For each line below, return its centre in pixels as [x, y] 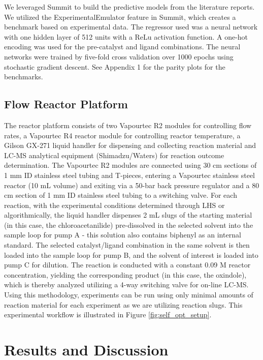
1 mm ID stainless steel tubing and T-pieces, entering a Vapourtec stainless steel [130, 175]
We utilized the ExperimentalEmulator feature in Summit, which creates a [120, 17]
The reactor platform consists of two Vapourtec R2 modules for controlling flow [128, 125]
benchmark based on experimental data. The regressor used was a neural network [131, 27]
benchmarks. [24, 77]
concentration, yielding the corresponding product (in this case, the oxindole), [125, 274]
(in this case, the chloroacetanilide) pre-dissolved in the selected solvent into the [129, 224]
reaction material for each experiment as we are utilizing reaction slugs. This [123, 304]
